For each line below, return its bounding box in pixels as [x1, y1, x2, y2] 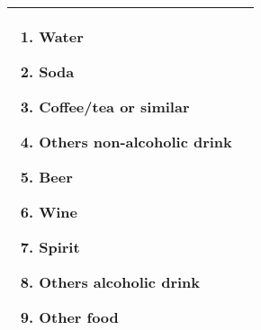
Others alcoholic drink [39, 272, 201, 292]
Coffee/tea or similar [39, 96, 190, 117]
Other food [39, 307, 119, 327]
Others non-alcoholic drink [39, 131, 232, 152]
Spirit [39, 236, 80, 257]
